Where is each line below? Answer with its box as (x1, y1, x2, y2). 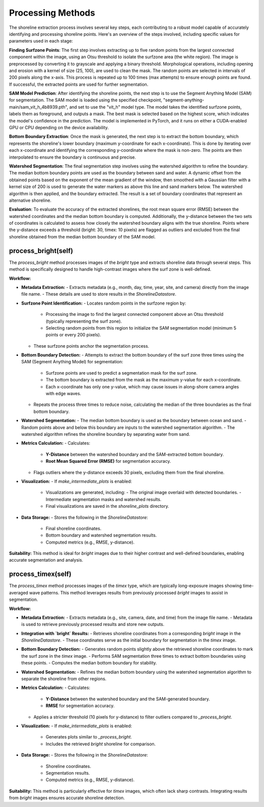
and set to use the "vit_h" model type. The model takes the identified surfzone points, (69, 104, 242, 110)
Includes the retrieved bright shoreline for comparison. (45, 741, 156, 747)
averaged (9, 590, 28, 595)
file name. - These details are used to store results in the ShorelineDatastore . (21, 291, 176, 297)
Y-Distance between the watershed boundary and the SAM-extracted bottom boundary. (45, 451, 224, 457)
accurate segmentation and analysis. (9, 557, 83, 563)
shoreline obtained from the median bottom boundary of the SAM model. (9, 234, 156, 239)
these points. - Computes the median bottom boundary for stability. (21, 660, 157, 666)
